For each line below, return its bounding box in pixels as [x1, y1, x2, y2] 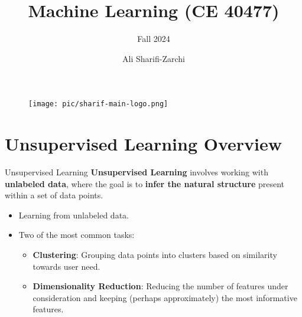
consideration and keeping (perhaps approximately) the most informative [33, 291, 297, 303]
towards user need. [33, 260, 100, 272]
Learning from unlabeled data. [18, 208, 129, 221]
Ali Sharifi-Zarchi [122, 52, 185, 64]
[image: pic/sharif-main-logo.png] [28, 100, 168, 109]
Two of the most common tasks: [18, 228, 135, 241]
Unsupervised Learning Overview [5, 132, 282, 156]
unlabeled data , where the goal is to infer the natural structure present [5, 177, 285, 189]
